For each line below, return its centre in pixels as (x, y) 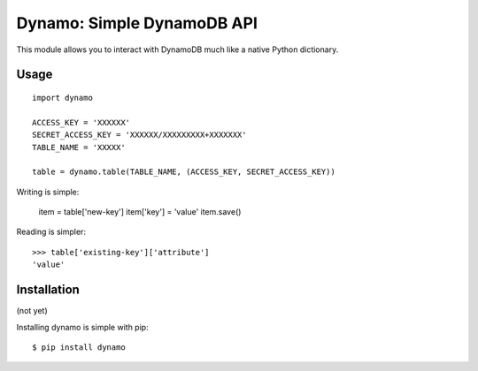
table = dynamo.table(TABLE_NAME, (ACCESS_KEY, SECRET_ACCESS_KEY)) (184, 172)
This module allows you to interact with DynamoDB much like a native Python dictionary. (177, 49)
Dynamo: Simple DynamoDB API (137, 23)
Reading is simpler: (51, 232)
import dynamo (62, 98)
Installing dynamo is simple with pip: (83, 327)
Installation (48, 290)
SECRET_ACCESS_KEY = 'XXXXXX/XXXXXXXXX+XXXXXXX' (139, 135)
